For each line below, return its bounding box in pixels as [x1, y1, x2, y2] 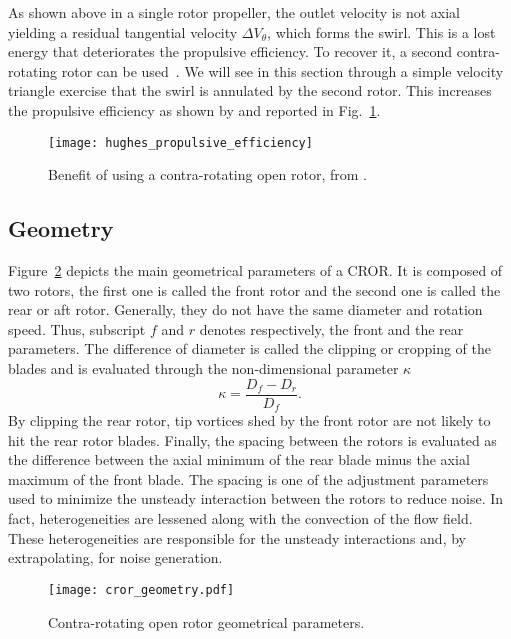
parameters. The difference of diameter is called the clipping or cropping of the [8, 338, 491, 359]
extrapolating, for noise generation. [8, 547, 223, 568]
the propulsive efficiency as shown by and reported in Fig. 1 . [8, 99, 381, 120]
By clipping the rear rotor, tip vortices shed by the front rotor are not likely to [8, 410, 491, 431]
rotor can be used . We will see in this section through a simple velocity [61, 60, 504, 81]
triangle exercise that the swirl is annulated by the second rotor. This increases [8, 80, 492, 101]
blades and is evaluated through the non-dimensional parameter [8, 357, 399, 378]
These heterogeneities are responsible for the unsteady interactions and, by [8, 527, 466, 548]
